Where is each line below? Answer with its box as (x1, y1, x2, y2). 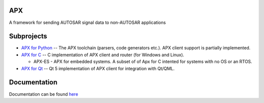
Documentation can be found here (9, 91, 78, 97)
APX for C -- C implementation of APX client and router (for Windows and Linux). (21, 52, 184, 58)
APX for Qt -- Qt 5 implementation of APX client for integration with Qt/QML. (21, 65, 175, 71)
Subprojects (9, 32, 47, 41)
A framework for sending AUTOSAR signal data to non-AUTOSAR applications (9, 20, 166, 25)
